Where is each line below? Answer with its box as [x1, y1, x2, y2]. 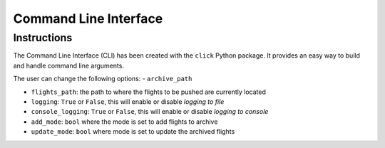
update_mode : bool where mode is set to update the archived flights [31, 127, 235, 136]
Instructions [13, 31, 73, 44]
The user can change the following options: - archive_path [13, 75, 192, 83]
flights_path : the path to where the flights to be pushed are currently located [31, 88, 267, 96]
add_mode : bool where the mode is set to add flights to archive [31, 117, 218, 126]
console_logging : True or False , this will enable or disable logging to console [31, 107, 269, 116]
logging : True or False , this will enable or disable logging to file [31, 97, 225, 106]
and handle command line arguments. [13, 61, 125, 70]
